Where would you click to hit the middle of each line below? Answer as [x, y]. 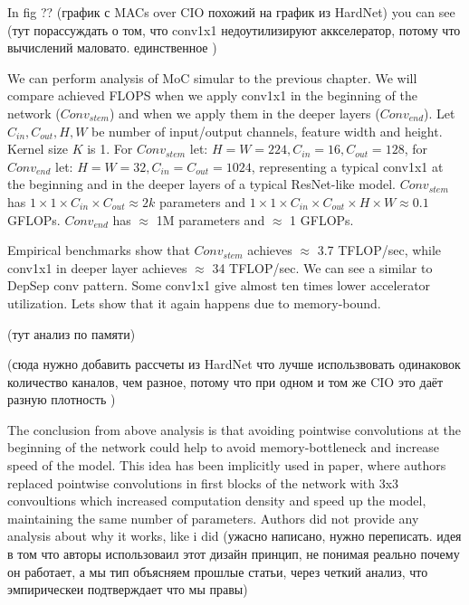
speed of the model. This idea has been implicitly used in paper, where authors [227, 465]
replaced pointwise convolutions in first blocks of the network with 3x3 [203, 482]
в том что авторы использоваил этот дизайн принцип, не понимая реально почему [234, 554]
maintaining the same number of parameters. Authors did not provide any [213, 518]
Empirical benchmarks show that [99, 250]
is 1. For [110, 149]
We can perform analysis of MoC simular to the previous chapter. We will [212, 77]
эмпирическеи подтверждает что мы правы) [128, 589]
